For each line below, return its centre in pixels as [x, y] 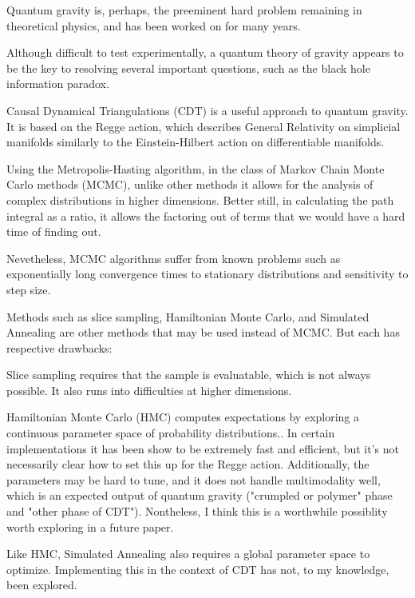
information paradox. [58, 84]
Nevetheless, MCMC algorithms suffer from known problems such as [174, 258]
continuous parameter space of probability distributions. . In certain [171, 433]
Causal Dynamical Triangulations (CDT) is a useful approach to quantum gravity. [207, 110]
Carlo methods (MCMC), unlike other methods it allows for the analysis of [190, 184]
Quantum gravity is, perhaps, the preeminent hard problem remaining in [184, 10]
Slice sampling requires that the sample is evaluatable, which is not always [189, 375]
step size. [29, 289]
